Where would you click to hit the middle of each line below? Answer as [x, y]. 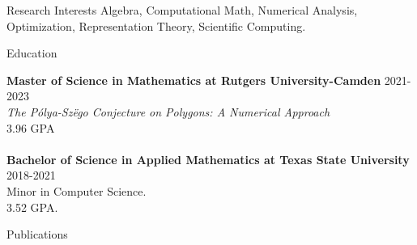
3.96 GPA [31, 127]
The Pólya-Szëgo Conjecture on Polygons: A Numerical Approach [168, 111]
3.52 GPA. [32, 207]
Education [32, 53]
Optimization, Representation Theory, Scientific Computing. [156, 25]
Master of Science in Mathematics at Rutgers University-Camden [194, 80]
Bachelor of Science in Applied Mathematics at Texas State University [208, 159]
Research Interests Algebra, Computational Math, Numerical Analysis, [182, 10]
